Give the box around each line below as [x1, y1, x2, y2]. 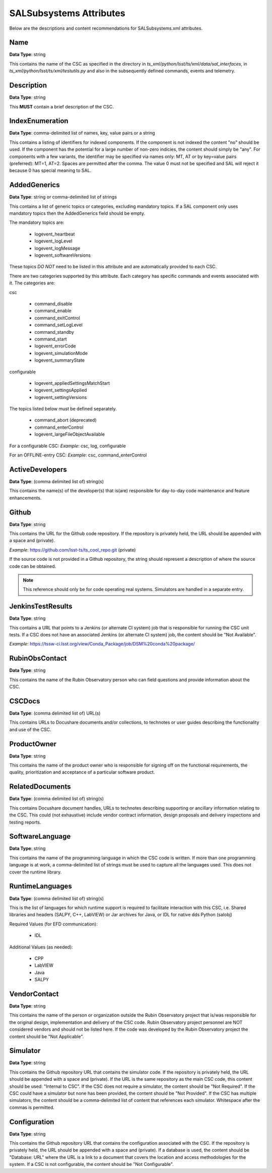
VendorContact [9, 989, 59, 998]
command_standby [34, 329, 74, 335]
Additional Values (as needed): [9, 944, 73, 950]
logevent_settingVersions [34, 394, 87, 400]
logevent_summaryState [34, 357, 85, 363]
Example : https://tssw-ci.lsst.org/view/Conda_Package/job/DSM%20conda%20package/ [9, 641, 195, 647]
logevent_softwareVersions [34, 252, 91, 258]
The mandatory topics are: [9, 219, 64, 225]
